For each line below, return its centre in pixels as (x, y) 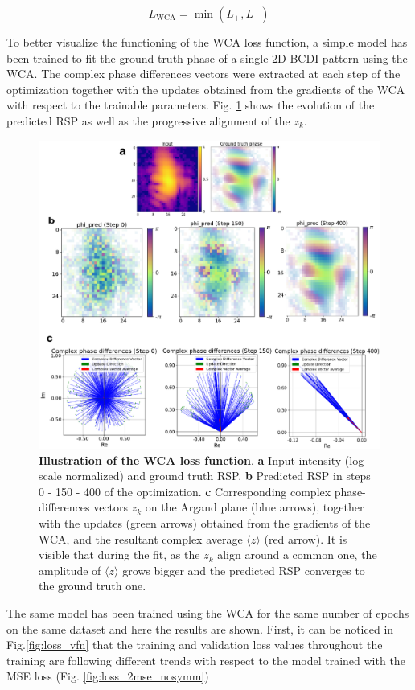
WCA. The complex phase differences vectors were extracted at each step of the (203, 74)
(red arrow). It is (306, 538)
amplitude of (70, 570)
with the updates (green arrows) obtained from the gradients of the (205, 522)
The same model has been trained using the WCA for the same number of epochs (208, 612)
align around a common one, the (297, 554)
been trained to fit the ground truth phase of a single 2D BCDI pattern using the (207, 57)
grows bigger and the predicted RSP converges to (244, 570)
